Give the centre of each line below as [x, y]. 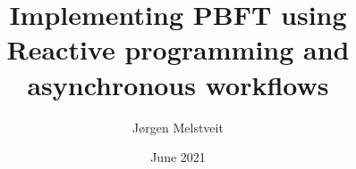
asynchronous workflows [178, 84]
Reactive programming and [178, 49]
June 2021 [178, 157]
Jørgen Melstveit [178, 127]
